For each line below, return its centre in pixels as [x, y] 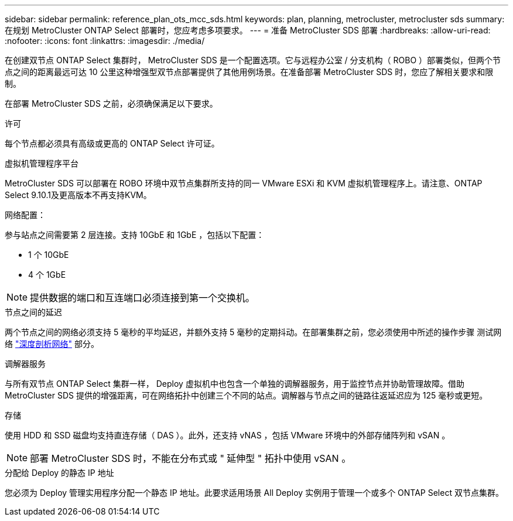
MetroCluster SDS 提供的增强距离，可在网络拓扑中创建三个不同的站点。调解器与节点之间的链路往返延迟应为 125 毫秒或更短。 [246, 395]
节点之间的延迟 [33, 312]
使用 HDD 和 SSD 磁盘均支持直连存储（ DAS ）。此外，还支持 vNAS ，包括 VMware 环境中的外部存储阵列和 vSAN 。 [228, 435]
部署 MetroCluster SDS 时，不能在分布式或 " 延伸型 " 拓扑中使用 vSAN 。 [191, 458]
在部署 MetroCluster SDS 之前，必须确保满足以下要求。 [111, 103]
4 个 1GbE [47, 275]
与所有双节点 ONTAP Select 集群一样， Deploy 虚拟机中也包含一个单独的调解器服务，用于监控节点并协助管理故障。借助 [235, 384]
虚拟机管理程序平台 [42, 163]
